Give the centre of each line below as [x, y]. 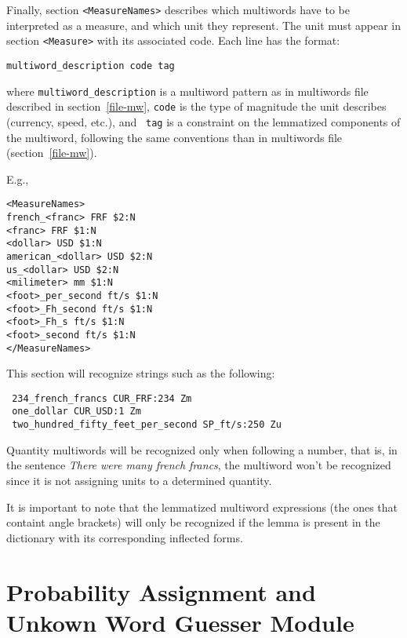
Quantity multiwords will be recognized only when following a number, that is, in [202, 449]
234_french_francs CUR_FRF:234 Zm [102, 398]
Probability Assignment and [161, 591]
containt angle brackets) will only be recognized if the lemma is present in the [193, 522]
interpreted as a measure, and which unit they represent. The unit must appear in [203, 25]
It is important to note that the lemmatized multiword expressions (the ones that [202, 507]
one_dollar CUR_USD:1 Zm [76, 412]
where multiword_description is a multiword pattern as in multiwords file [187, 91]
